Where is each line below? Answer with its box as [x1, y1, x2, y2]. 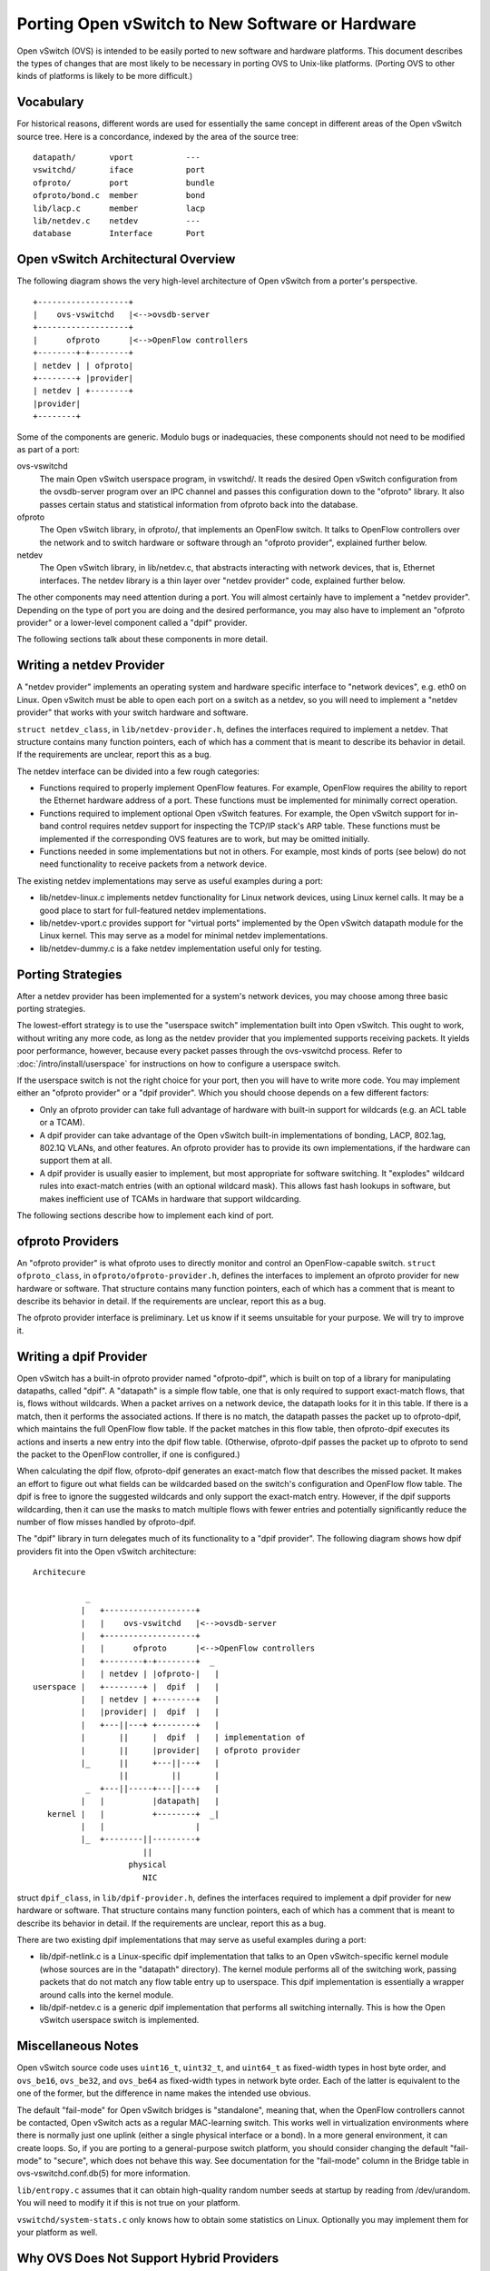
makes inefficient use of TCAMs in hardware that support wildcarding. [39, 1193, 301, 1204]
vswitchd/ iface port [33, 164, 206, 175]
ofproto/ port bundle [33, 177, 215, 188]
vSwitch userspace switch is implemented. [39, 2015, 200, 2026]
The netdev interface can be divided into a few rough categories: [16, 766, 260, 777]
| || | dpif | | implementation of [80, 1732, 306, 1743]
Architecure [33, 1567, 86, 1578]
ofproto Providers [16, 1234, 120, 1249]
